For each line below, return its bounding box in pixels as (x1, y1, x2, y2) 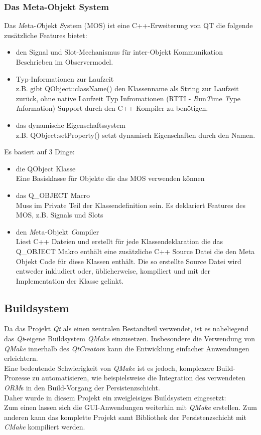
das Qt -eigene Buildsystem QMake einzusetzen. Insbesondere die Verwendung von (4, 333, 255, 344)
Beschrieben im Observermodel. (16, 57, 113, 67)
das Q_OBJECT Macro (16, 189, 90, 200)
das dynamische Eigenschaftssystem (16, 119, 125, 130)
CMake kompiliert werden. (4, 421, 85, 432)
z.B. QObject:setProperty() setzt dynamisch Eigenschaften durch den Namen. (16, 129, 255, 140)
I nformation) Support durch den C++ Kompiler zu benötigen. (16, 103, 208, 113)
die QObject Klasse (16, 163, 76, 173)
